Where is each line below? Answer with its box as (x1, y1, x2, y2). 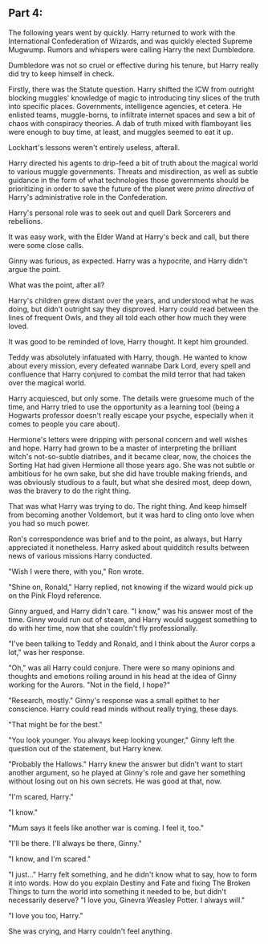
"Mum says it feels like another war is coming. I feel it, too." (8, 823, 205, 832)
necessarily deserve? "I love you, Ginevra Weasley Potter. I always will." (8, 895, 246, 905)
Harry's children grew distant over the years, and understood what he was (8, 295, 254, 305)
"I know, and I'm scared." (8, 854, 91, 864)
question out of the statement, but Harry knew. (8, 743, 163, 753)
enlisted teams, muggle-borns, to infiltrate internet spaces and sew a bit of (8, 110, 255, 120)
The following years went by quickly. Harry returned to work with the (8, 27, 236, 37)
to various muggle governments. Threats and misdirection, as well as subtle (8, 166, 258, 176)
